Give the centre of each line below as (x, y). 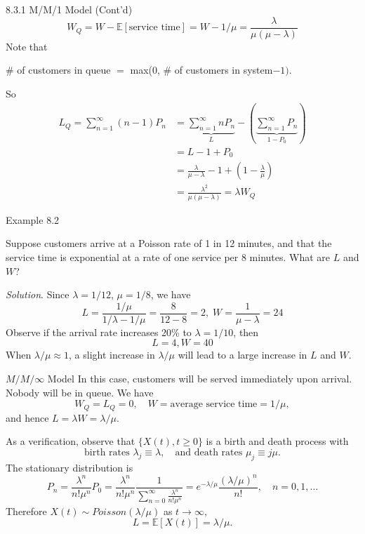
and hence (27, 417)
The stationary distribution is (69, 467)
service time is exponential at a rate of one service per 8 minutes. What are (168, 256)
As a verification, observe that (71, 441)
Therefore (26, 510)
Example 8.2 (33, 219)
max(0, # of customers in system (201, 70)
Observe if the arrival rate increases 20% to (99, 332)
